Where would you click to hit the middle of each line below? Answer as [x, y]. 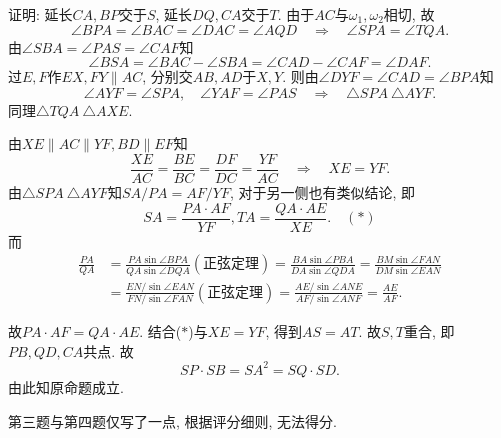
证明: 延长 [40, 14]
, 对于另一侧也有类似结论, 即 [322, 192]
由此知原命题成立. [66, 386]
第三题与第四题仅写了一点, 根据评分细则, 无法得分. [172, 420]
